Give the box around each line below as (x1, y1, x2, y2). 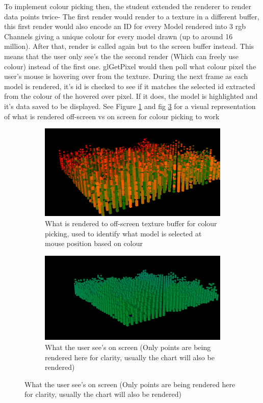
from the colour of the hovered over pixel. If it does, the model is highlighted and (4, 91, 258, 101)
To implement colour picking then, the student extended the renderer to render (4, 1, 251, 11)
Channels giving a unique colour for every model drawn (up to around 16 (4, 31, 233, 41)
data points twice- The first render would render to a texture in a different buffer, (4, 11, 259, 21)
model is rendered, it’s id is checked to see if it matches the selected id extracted (4, 80, 255, 91)
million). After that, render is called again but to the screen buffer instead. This (4, 41, 254, 51)
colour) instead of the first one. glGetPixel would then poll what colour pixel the (4, 61, 256, 71)
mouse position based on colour (45, 238, 143, 249)
